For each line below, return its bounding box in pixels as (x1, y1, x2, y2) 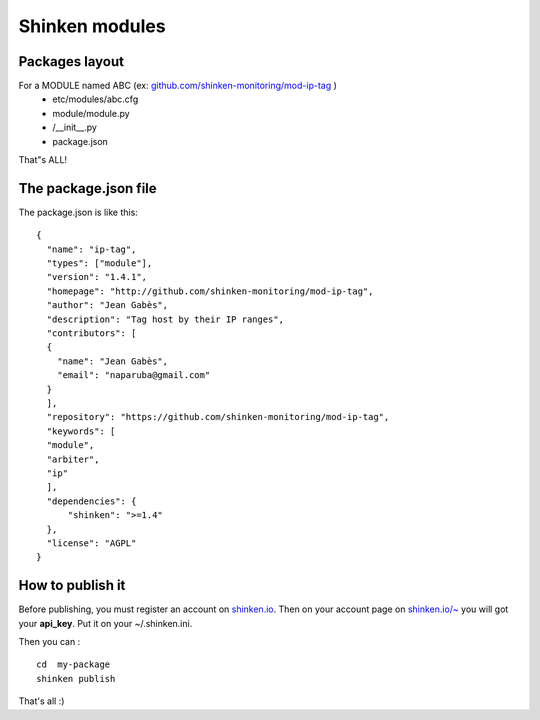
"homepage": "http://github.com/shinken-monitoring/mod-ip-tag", (46, 285, 374, 297)
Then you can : (18, 635, 81, 647)
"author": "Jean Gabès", (46, 300, 169, 311)
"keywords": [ (46, 425, 116, 437)
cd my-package (36, 659, 111, 670)
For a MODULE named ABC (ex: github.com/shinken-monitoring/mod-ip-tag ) (18, 80, 337, 92)
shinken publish (36, 673, 116, 684)
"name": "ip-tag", (46, 243, 137, 255)
